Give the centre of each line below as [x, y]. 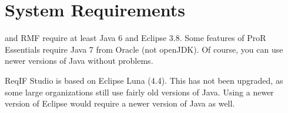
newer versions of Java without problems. [79, 61]
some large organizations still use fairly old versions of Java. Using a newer [139, 92]
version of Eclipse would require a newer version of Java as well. [120, 103]
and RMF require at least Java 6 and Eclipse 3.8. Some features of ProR [135, 38]
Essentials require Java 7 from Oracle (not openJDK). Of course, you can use [144, 49]
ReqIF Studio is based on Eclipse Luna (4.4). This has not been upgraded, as [144, 80]
